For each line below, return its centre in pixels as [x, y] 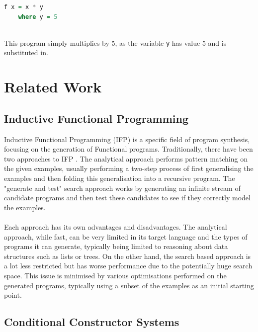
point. [13, 295]
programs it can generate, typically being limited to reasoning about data [116, 246]
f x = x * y [24, 7]
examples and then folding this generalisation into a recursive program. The [120, 178]
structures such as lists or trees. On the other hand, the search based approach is [128, 256]
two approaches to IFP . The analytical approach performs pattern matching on [126, 158]
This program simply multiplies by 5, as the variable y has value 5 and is [115, 42]
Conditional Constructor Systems [92, 322]
